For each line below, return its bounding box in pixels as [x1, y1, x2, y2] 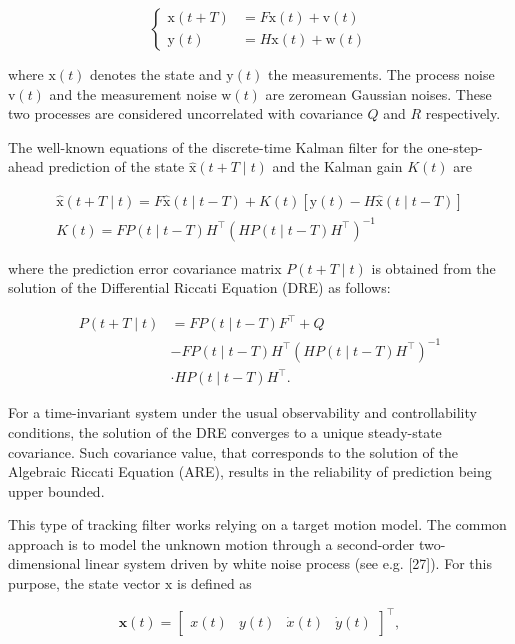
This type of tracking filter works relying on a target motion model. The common [8, 514, 507, 535]
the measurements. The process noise [267, 64, 495, 84]
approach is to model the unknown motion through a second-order [8, 533, 415, 554]
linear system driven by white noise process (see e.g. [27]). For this [85, 553, 492, 574]
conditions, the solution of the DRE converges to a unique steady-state [8, 421, 442, 442]
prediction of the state [48, 156, 185, 177]
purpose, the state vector [8, 573, 161, 594]
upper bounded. [8, 480, 105, 501]
